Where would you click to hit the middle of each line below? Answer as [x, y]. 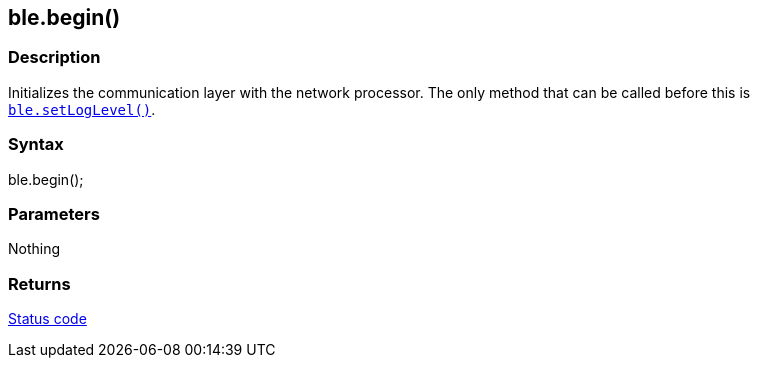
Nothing [34, 249]
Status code [47, 319]
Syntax [36, 144]
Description [54, 57]
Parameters [54, 213]
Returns [39, 283]
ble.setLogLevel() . [82, 109]
